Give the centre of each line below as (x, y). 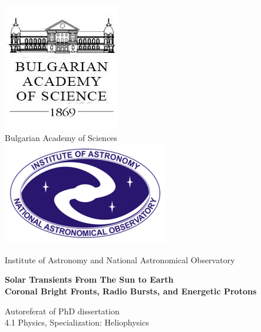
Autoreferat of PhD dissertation (62, 311)
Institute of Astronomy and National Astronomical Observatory (120, 259)
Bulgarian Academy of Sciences (61, 137)
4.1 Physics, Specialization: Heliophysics (77, 322)
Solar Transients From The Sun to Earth (89, 279)
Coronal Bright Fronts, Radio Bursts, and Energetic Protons (131, 291)
